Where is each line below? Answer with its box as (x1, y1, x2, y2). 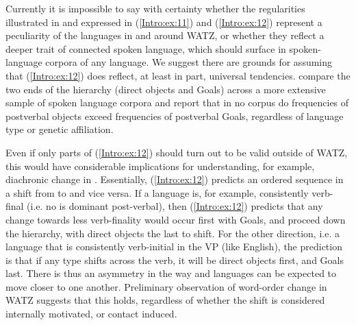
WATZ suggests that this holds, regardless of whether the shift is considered (5, 293, 325, 307)
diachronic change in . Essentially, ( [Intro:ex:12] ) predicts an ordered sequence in (5, 172, 344, 186)
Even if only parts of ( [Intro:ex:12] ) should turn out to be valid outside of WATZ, (5, 145, 348, 159)
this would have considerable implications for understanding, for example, (5, 158, 315, 173)
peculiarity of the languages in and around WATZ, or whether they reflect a (5, 28, 325, 43)
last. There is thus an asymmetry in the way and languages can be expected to (5, 266, 337, 280)
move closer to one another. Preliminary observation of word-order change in (5, 279, 327, 293)
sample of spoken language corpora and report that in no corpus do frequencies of (5, 95, 349, 110)
